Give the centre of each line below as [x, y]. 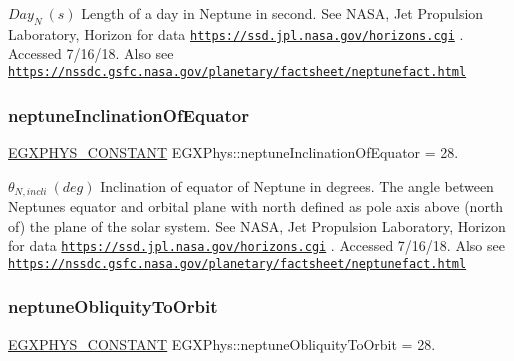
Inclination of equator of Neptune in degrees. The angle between [297, 185]
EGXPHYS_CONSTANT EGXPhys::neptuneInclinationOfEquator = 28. [233, 151]
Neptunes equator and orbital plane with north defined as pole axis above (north [256, 205]
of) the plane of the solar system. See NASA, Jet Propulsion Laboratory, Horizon [257, 225]
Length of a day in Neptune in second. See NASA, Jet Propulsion [282, 13]
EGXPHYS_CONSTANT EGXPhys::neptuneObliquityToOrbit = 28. [222, 343]
